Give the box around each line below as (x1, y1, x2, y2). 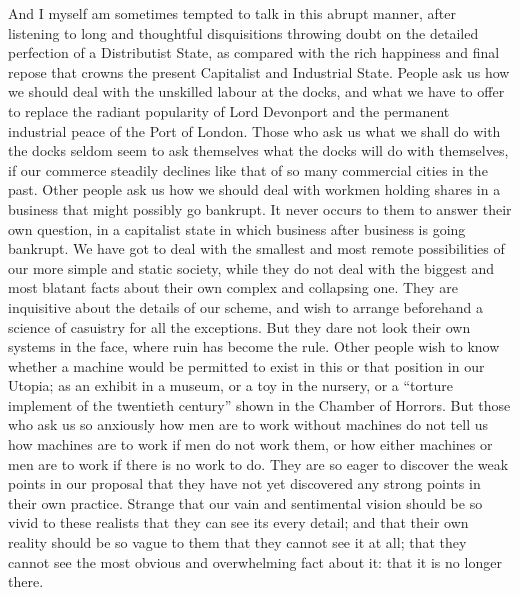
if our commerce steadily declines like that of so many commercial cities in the (8, 159, 488, 180)
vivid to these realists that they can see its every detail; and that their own (8, 512, 469, 533)
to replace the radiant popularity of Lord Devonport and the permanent (8, 100, 450, 121)
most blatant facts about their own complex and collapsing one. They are (8, 277, 458, 298)
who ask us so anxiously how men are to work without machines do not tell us (8, 414, 489, 435)
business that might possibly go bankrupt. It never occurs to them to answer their (8, 198, 512, 219)
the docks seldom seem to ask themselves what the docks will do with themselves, (8, 140, 509, 161)
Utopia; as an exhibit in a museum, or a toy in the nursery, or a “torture (8, 375, 453, 396)
